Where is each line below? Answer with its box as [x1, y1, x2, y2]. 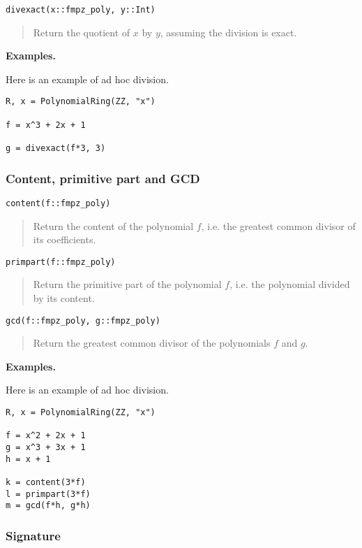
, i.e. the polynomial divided [229, 277, 350, 291]
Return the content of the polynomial [33, 218, 194, 233]
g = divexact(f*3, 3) [6, 143, 106, 154]
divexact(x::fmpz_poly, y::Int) [6, 5, 156, 15]
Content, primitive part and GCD [6, 169, 200, 187]
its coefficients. [33, 232, 96, 247]
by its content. [33, 291, 95, 305]
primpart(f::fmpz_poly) [6, 257, 116, 267]
